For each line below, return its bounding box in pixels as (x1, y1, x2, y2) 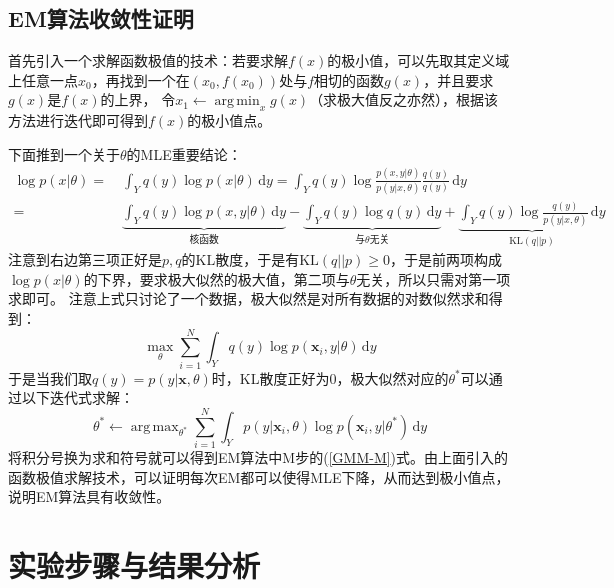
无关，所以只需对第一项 (356, 268, 511, 289)
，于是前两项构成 (390, 249, 503, 270)
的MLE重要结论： (126, 143, 242, 164)
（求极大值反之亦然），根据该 (309, 89, 499, 110)
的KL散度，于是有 (181, 249, 300, 270)
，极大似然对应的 (336, 367, 449, 388)
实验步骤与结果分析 (8, 544, 261, 585)
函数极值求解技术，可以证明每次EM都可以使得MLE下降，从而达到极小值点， (8, 466, 510, 487)
